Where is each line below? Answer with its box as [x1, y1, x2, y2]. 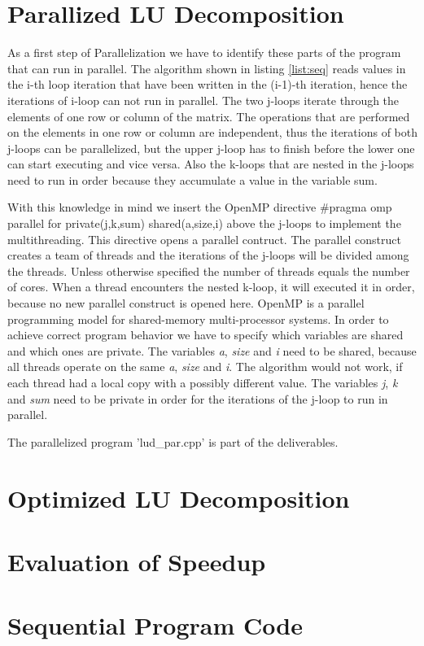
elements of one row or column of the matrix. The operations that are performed [7, 107, 410, 124]
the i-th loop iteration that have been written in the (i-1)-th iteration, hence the [7, 76, 408, 93]
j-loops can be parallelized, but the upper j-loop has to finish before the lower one [7, 139, 415, 156]
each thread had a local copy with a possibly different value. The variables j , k [7, 374, 398, 391]
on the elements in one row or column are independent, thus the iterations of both [7, 124, 417, 141]
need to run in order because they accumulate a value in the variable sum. [7, 171, 378, 188]
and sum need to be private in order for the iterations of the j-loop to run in [7, 390, 388, 407]
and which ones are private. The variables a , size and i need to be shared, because [7, 342, 417, 359]
